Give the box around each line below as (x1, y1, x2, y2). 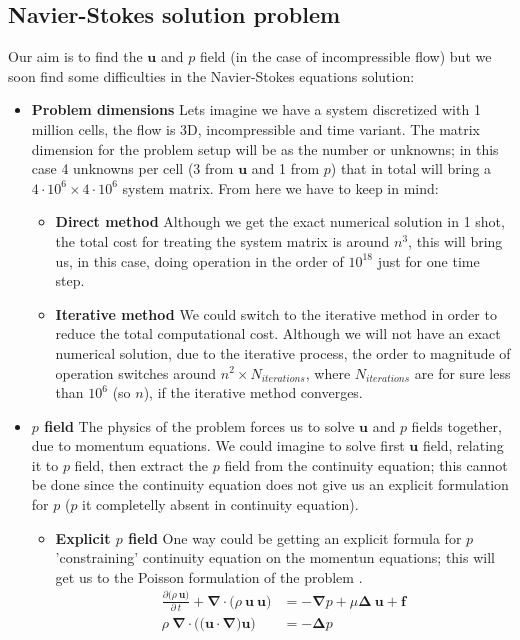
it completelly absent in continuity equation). (82, 494, 359, 515)
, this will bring (408, 230, 503, 251)
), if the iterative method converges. (143, 382, 363, 403)
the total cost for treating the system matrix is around (55, 230, 390, 251)
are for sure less (414, 362, 511, 383)
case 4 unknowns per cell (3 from (31, 158, 234, 179)
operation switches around (55, 362, 217, 383)
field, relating (422, 435, 504, 456)
